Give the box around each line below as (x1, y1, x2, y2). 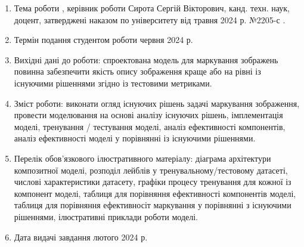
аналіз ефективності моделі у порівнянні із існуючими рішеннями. (14, 132, 256, 144)
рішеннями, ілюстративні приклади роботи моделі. (14, 210, 198, 223)
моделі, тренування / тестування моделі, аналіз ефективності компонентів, (14, 120, 286, 132)
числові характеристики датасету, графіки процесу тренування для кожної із (14, 175, 291, 188)
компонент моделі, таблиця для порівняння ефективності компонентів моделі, (14, 187, 296, 199)
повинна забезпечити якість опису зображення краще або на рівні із (14, 65, 261, 78)
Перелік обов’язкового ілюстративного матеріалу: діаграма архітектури (14, 152, 271, 164)
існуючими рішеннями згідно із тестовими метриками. (14, 76, 212, 89)
